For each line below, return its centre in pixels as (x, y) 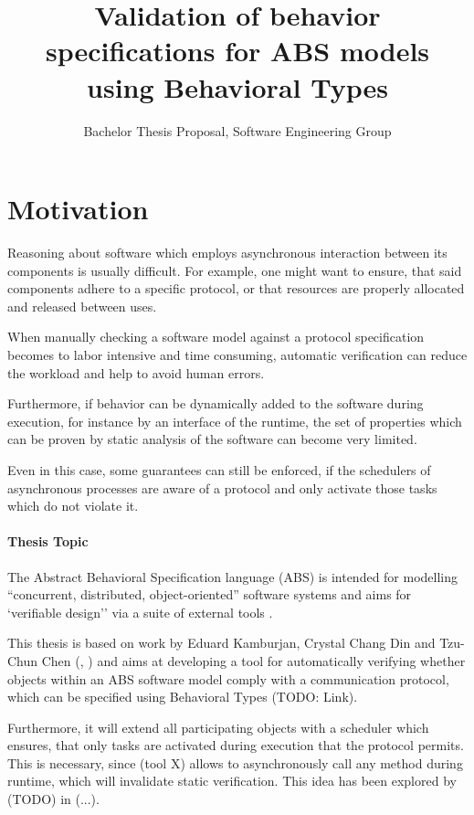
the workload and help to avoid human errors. (136, 372)
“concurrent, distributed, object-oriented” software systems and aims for (210, 594)
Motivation (78, 209)
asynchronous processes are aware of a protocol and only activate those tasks (222, 487)
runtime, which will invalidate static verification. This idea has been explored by (232, 781)
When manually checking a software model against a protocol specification (216, 337)
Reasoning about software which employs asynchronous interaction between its (227, 253)
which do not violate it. (73, 506)
